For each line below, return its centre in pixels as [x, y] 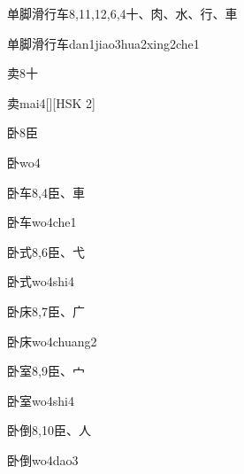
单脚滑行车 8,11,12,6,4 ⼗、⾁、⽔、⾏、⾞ [122, 13]
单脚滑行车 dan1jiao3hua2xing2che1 [103, 43]
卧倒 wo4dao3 [43, 459]
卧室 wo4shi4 [41, 400]
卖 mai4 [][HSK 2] [51, 102]
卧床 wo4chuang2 [52, 341]
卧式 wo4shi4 [41, 281]
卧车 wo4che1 [42, 222]
